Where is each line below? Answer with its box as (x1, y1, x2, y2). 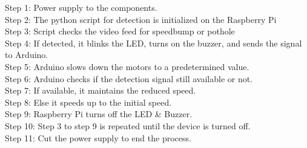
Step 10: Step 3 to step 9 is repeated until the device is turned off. (5, 119, 251, 132)
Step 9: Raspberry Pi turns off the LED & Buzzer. (5, 108, 193, 120)
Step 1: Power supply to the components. (5, 1, 157, 13)
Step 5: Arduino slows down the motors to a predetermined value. (5, 60, 249, 72)
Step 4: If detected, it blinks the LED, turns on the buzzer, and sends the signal (5, 36, 302, 49)
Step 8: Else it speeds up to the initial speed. (5, 95, 172, 108)
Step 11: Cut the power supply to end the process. (5, 131, 191, 144)
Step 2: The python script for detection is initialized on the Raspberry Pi (5, 13, 277, 25)
